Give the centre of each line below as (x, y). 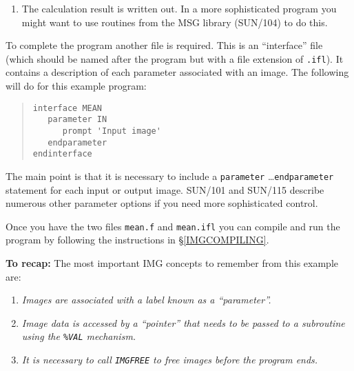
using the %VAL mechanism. (79, 336)
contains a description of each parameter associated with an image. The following (177, 72)
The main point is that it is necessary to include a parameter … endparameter (170, 176)
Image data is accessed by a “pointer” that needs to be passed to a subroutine (183, 322)
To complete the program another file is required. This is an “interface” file (164, 45)
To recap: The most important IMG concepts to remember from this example (172, 263)
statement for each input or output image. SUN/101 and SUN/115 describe (165, 189)
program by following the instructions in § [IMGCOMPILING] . (137, 240)
